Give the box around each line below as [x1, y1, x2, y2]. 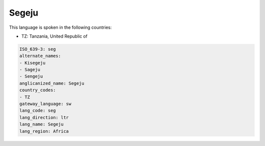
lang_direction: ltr [19, 115, 69, 120]
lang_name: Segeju [19, 122, 64, 127]
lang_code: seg [19, 108, 56, 113]
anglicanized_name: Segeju [19, 81, 84, 86]
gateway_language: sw [19, 101, 72, 107]
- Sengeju [19, 74, 43, 79]
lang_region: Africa [19, 128, 69, 134]
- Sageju [19, 67, 41, 73]
